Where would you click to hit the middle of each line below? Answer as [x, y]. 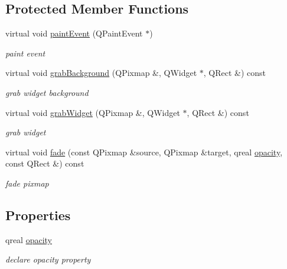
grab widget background [47, 92]
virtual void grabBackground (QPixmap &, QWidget [101, 73]
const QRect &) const [45, 163]
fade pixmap [27, 183]
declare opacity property [48, 259]
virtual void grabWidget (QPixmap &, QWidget [93, 112]
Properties [38, 215]
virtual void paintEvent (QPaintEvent [74, 33]
